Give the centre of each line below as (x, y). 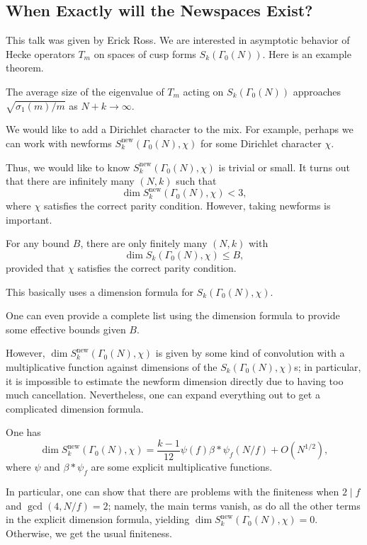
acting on (203, 91)
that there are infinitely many (70, 181)
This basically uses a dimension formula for (100, 291)
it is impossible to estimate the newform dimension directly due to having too (175, 380)
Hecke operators (40, 53)
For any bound (38, 243)
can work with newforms (59, 143)
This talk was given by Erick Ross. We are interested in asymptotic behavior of (178, 40)
